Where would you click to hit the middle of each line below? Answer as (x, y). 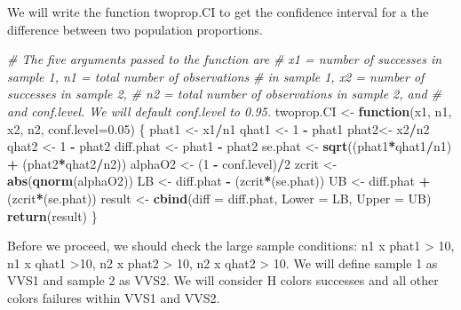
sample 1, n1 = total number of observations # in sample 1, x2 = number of (216, 76)
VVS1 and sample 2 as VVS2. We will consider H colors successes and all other (223, 280)
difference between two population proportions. (135, 29)
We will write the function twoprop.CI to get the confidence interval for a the (218, 12)
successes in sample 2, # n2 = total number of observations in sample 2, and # (224, 94)
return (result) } (52, 215)
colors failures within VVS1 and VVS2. (114, 297)
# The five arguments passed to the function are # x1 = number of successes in (225, 59)
